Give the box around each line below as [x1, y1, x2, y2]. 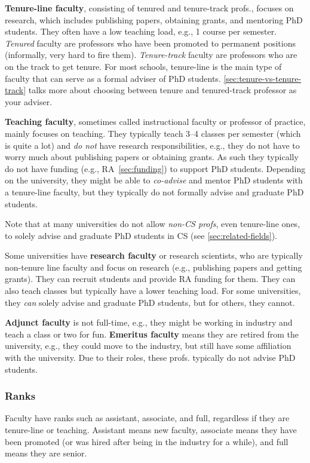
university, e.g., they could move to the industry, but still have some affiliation [5, 339, 291, 352]
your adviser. [5, 95, 53, 108]
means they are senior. [5, 447, 87, 459]
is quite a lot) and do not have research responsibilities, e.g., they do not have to [5, 139, 300, 151]
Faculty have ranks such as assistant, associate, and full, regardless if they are [5, 412, 290, 424]
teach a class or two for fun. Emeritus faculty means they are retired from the [5, 327, 299, 340]
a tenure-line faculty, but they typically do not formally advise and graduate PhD [5, 185, 304, 198]
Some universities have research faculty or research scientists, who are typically [5, 249, 303, 262]
